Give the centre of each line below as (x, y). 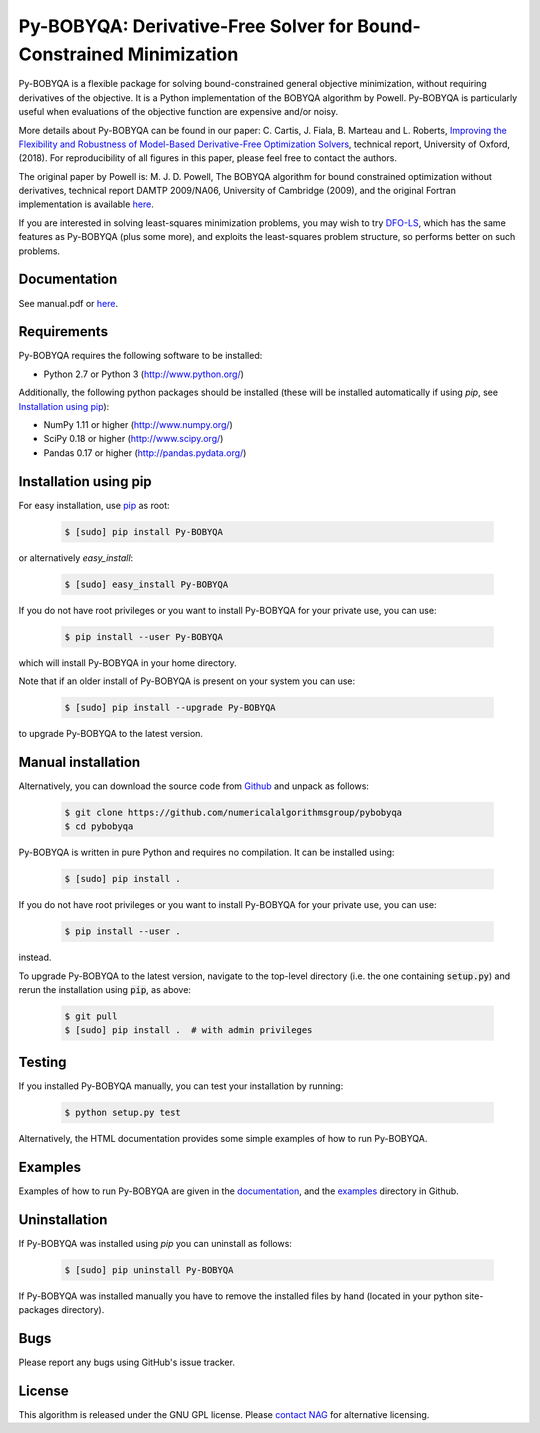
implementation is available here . (86, 204)
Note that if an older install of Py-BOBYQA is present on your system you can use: (187, 681)
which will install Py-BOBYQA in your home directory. (127, 662)
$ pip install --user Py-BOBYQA (144, 636)
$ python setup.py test (123, 1112)
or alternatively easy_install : (76, 557)
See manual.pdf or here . (68, 303)
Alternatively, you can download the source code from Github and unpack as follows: (194, 786)
